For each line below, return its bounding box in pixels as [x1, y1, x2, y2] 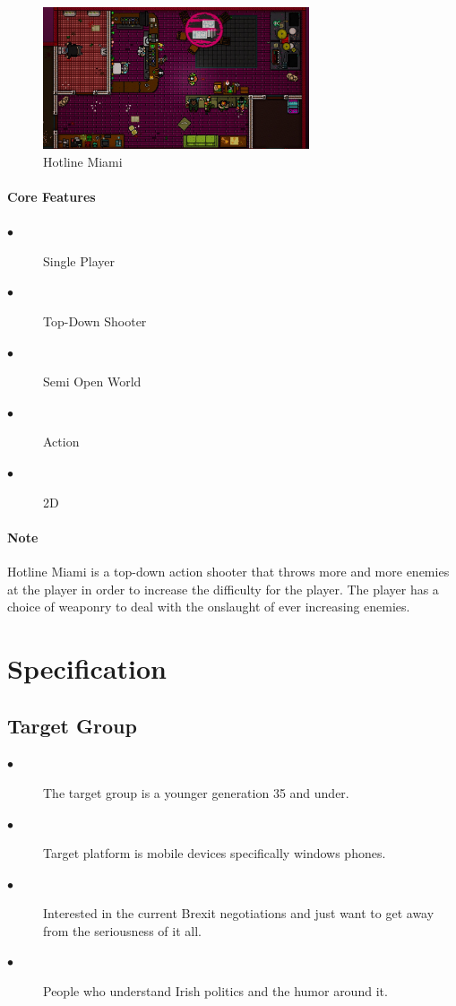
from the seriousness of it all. [43, 921, 202, 940]
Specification [7, 649, 167, 686]
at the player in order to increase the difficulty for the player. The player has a [7, 579, 439, 598]
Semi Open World [43, 372, 142, 391]
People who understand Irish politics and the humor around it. [43, 982, 388, 1001]
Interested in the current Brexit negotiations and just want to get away [43, 904, 434, 923]
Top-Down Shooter [43, 312, 147, 331]
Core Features [7, 187, 96, 206]
